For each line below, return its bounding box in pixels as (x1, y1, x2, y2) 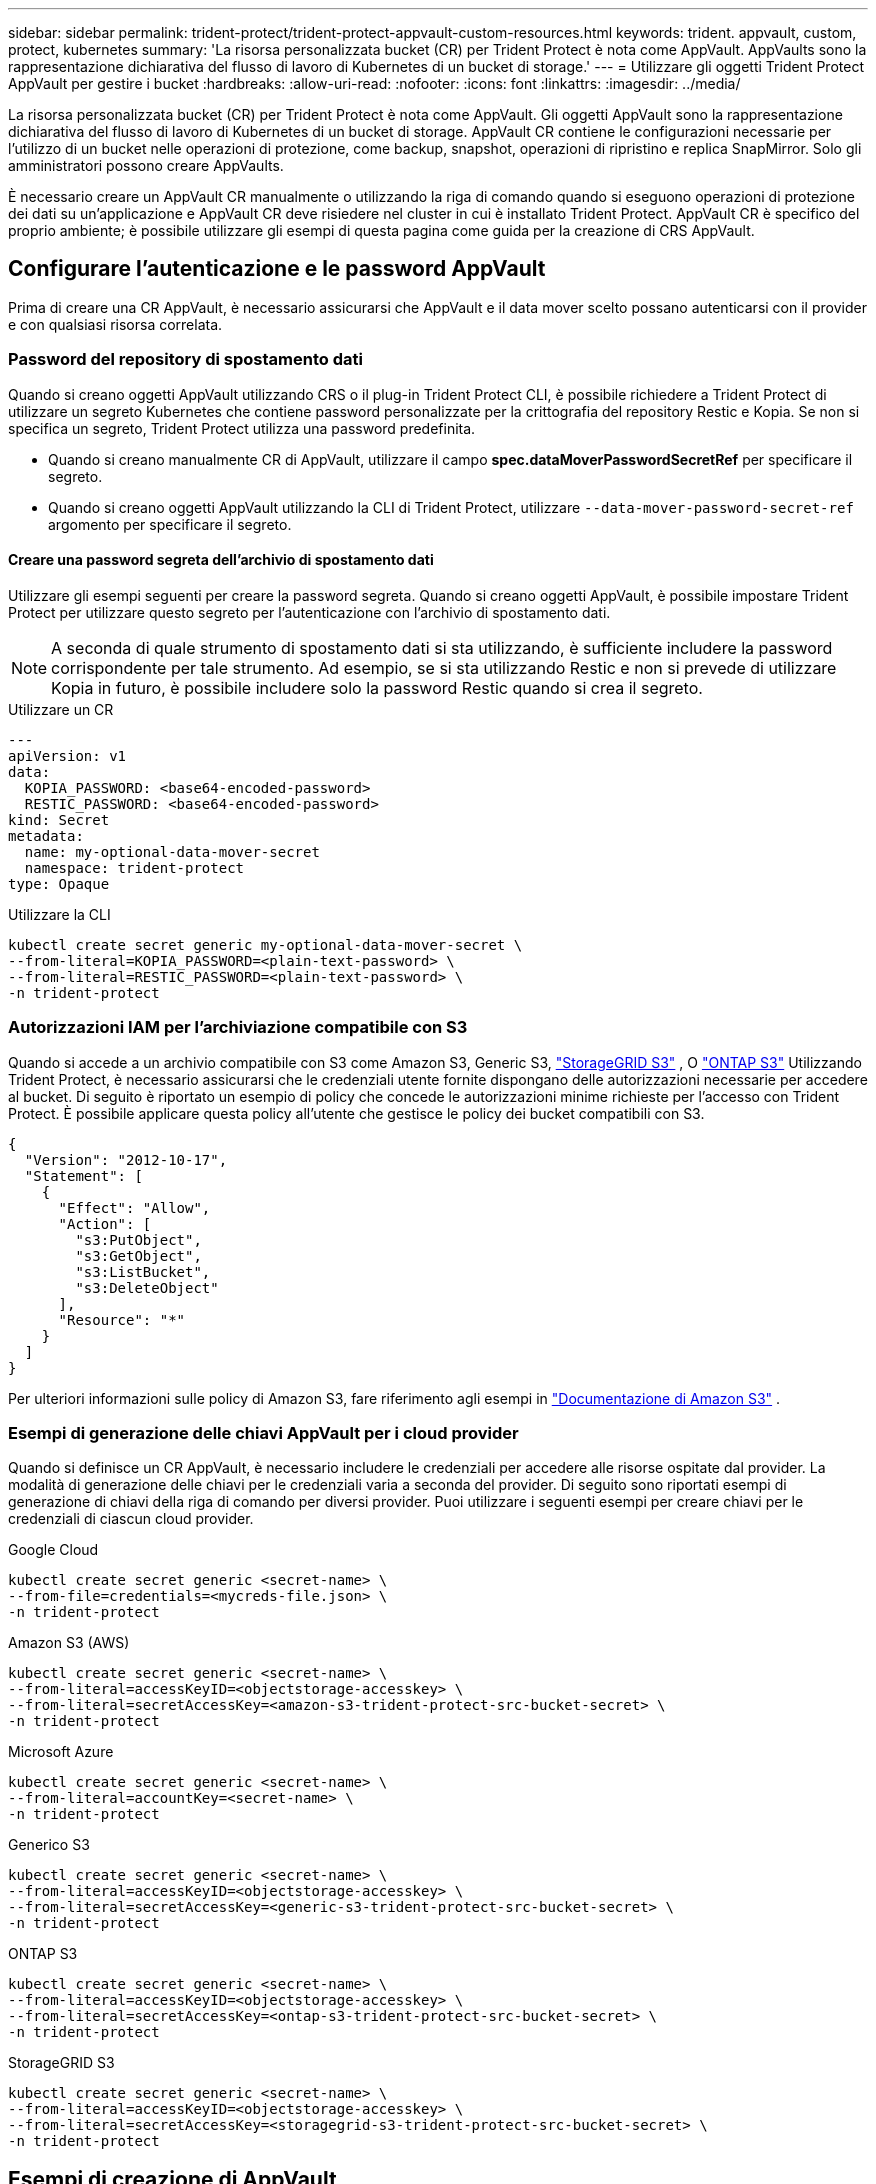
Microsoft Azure (8, 1743, 114, 1761)
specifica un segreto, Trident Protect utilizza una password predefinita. (8, 419, 476, 437)
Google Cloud (8, 1541, 99, 1559)
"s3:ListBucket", (75, 1263, 211, 1280)
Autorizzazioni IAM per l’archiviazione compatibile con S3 (8, 1017, 468, 1038)
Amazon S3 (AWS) (8, 1634, 130, 1652)
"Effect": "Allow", (58, 1199, 211, 1216)
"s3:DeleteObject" (75, 1279, 219, 1296)
